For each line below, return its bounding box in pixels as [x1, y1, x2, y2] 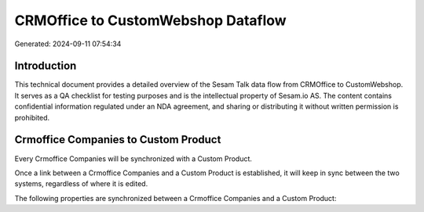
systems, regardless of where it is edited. [14, 179, 148, 189]
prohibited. [14, 113, 50, 122]
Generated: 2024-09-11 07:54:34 [14, 39, 122, 49]
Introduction [14, 59, 77, 73]
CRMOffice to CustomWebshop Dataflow [14, 12, 287, 29]
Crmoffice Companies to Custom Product [14, 133, 221, 146]
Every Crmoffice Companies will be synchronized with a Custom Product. [14, 153, 253, 163]
